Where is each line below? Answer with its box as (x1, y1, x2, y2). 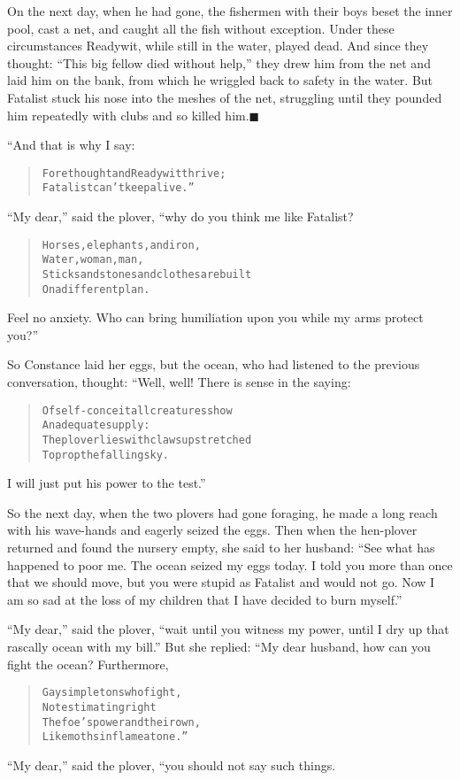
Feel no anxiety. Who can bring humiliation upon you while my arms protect (7, 308, 424, 327)
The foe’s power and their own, (42, 715, 201, 729)
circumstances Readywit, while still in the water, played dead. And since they (7, 36, 429, 55)
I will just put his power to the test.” (7, 474, 206, 492)
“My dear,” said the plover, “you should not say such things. (7, 755, 336, 774)
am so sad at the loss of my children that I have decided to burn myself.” (7, 590, 402, 608)
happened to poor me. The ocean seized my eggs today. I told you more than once (7, 555, 453, 574)
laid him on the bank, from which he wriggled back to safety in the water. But (7, 71, 433, 89)
